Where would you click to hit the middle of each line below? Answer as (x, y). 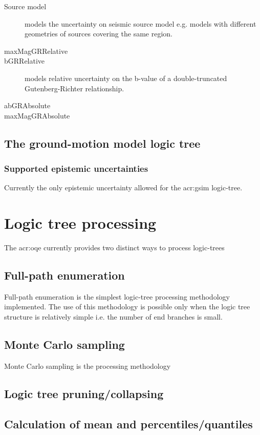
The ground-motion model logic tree (102, 143)
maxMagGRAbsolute (37, 115)
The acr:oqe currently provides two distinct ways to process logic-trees (114, 248)
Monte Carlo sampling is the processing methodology (88, 365)
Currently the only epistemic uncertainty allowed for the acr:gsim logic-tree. (123, 187)
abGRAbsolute (27, 105)
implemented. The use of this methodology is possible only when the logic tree (127, 307)
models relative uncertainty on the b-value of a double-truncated (126, 78)
